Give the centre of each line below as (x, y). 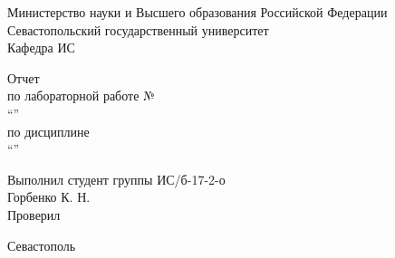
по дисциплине (48, 131)
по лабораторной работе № (81, 96)
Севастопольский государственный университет (138, 29)
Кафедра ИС (41, 48)
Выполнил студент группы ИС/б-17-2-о (116, 179)
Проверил (34, 214)
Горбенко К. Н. (49, 197)
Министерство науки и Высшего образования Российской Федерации (197, 12)
